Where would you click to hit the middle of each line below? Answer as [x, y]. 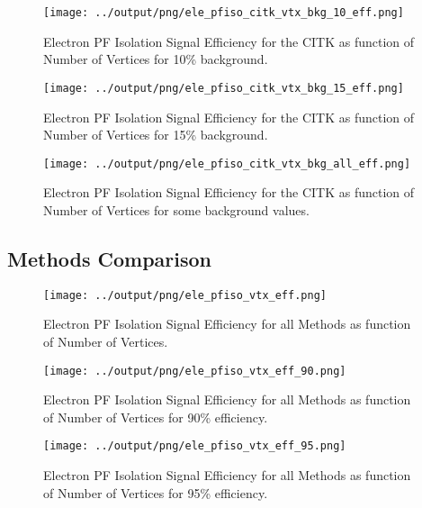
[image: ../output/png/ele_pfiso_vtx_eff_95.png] [195, 446]
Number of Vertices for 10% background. [156, 59]
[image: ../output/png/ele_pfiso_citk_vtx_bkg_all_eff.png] [227, 163]
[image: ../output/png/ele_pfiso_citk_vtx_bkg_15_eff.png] [224, 88]
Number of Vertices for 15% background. [156, 135]
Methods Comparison [110, 258]
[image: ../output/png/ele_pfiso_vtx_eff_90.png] [195, 371]
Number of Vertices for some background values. [176, 209]
